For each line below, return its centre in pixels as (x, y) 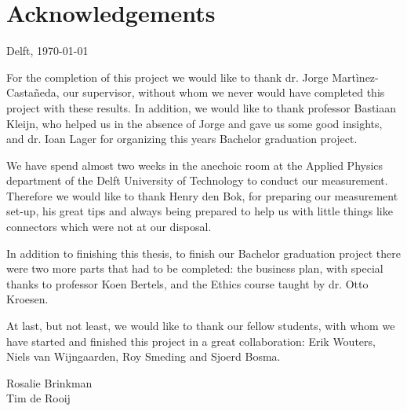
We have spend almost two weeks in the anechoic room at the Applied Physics (195, 165)
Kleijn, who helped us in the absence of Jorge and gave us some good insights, (194, 123)
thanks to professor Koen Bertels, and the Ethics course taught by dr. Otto (187, 283)
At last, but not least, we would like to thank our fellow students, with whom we (201, 326)
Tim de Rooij (38, 398)
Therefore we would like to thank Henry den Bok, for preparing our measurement (202, 195)
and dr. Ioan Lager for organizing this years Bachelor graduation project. (182, 139)
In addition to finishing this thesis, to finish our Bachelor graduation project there (203, 253)
